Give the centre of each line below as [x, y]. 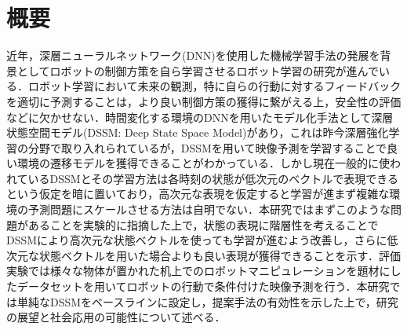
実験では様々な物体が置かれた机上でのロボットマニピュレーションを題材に [198, 271]
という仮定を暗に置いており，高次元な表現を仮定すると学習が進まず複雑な [198, 194]
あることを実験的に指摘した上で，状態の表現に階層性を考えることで [203, 224]
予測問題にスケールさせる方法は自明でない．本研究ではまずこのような [209, 209]
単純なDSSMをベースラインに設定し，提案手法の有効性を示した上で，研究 [207, 301]
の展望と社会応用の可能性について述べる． [116, 317]
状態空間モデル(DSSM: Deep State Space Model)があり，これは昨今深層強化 [198, 132]
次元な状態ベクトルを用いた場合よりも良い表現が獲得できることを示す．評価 [203, 255]
